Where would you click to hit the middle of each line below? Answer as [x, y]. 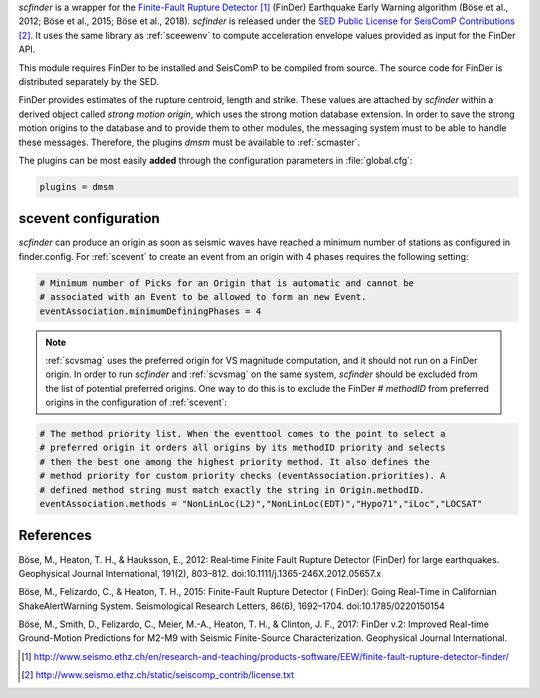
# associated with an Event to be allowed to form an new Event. [203, 297]
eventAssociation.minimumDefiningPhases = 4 [150, 311]
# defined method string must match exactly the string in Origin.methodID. [232, 489]
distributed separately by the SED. [88, 81]
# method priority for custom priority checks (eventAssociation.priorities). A [242, 476]
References [55, 535]
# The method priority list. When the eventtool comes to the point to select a [242, 434]
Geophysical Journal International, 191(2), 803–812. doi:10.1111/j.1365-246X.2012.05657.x [200, 573]
